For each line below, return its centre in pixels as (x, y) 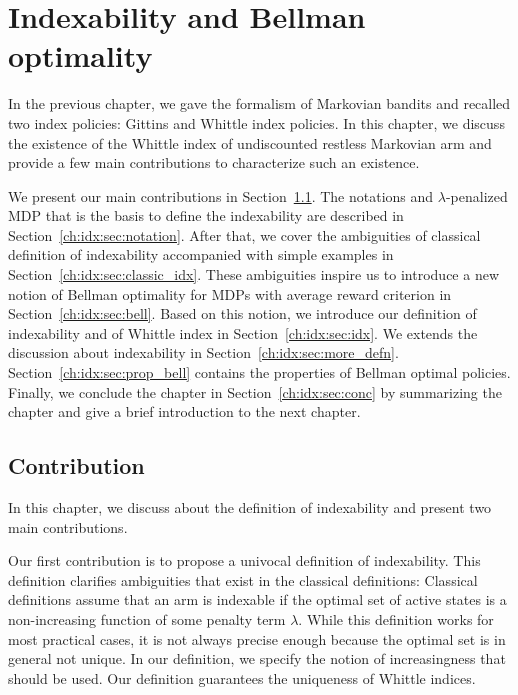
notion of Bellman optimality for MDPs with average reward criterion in (230, 293)
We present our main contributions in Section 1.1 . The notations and (221, 195)
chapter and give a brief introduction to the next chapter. (184, 411)
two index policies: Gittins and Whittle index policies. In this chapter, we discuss (256, 122)
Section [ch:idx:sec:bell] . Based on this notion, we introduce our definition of (242, 313)
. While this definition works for (396, 618)
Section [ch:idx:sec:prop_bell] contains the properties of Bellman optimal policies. (259, 372)
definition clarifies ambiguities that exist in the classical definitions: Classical (243, 579)
